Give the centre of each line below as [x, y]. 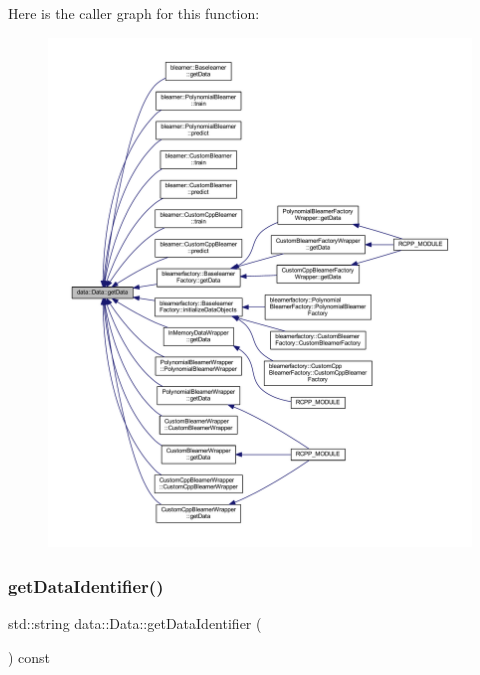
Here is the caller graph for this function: [134, 13]
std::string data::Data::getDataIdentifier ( [135, 623]
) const [29, 656]
